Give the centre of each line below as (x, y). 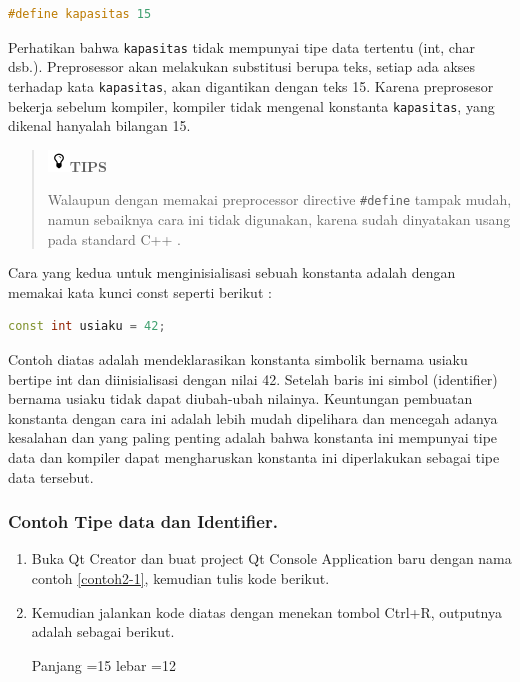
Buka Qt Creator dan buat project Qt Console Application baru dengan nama (271, 558)
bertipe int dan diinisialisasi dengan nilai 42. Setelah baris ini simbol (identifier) (253, 378)
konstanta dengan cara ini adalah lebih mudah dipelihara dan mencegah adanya (253, 417)
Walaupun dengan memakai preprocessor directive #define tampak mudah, (279, 199)
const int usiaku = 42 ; (87, 326)
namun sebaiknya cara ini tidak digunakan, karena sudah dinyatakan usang (279, 219)
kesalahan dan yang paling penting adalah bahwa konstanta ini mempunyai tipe (253, 437)
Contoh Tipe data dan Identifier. (143, 521)
